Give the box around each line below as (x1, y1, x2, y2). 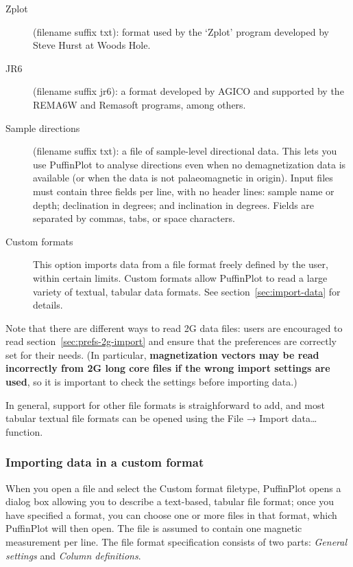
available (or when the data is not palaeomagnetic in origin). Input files (33, 170, 333, 185)
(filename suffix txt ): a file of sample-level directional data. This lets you (33, 144, 337, 158)
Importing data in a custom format (5, 454, 204, 471)
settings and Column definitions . (5, 548, 141, 562)
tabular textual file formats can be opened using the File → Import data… (5, 411, 317, 425)
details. (33, 298, 63, 312)
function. (5, 424, 43, 438)
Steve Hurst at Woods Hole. (33, 38, 151, 52)
